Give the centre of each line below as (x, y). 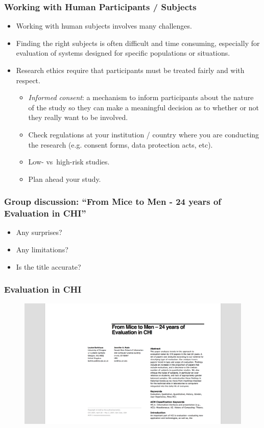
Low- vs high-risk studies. (69, 162)
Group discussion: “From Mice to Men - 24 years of (113, 201)
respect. (28, 80)
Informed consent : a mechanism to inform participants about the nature (141, 97)
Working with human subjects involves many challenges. (104, 26)
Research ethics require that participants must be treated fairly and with (130, 70)
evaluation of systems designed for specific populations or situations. (123, 53)
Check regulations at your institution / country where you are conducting (144, 134)
